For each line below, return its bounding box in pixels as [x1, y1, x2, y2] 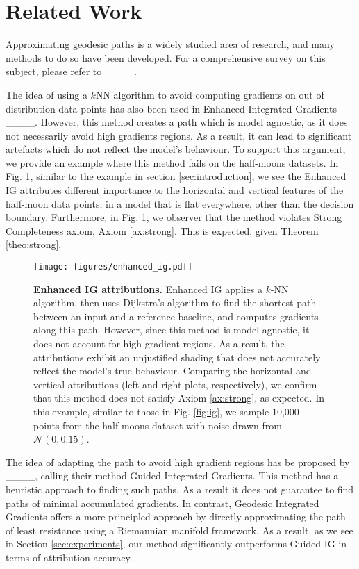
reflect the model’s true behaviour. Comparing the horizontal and [33, 363, 312, 378]
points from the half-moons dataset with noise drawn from [33, 418, 282, 432]
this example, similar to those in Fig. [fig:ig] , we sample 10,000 [33, 404, 299, 419]
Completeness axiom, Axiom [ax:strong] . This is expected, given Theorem [6, 223, 319, 238]
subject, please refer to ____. [6, 64, 137, 79]
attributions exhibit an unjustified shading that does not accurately [33, 349, 321, 364]
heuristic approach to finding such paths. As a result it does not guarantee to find [6, 482, 354, 496]
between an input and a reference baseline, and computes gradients [33, 308, 319, 323]
